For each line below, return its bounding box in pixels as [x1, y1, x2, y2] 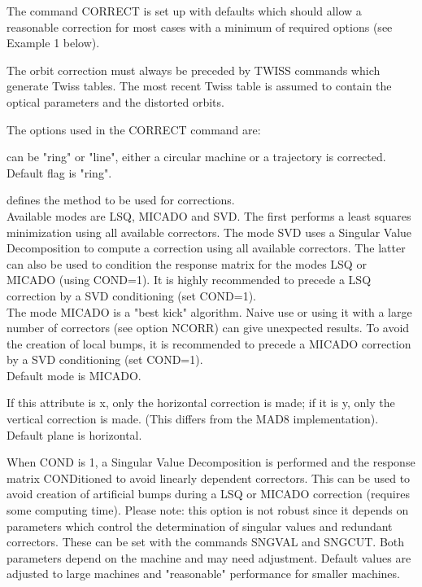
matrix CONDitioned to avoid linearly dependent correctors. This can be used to [7, 469, 411, 486]
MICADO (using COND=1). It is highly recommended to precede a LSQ [7, 271, 372, 288]
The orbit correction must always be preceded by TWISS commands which [7, 61, 381, 78]
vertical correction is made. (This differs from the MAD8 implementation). [7, 410, 379, 427]
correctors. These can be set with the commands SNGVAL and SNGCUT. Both [7, 533, 405, 550]
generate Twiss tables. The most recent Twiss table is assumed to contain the [7, 77, 392, 94]
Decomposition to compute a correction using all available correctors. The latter [7, 239, 406, 256]
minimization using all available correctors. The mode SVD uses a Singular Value [7, 223, 412, 240]
